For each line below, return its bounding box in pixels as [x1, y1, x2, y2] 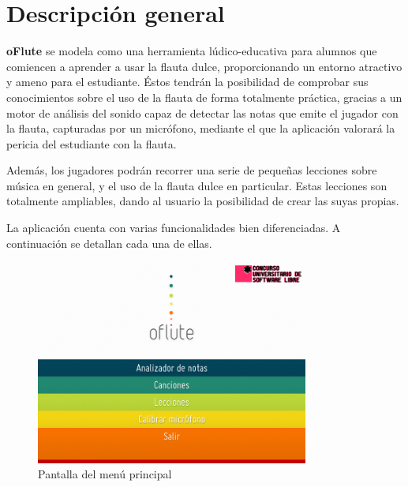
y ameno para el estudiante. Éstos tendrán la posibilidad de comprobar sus [6, 73, 369, 90]
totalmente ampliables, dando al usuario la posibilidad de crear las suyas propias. [6, 193, 399, 209]
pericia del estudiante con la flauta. [6, 135, 177, 152]
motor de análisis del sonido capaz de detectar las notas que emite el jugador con [6, 104, 399, 121]
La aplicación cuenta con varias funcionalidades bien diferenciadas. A [6, 219, 341, 236]
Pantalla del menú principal [38, 466, 172, 482]
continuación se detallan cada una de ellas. [6, 234, 212, 251]
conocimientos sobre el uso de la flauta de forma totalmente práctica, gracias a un [6, 88, 402, 105]
